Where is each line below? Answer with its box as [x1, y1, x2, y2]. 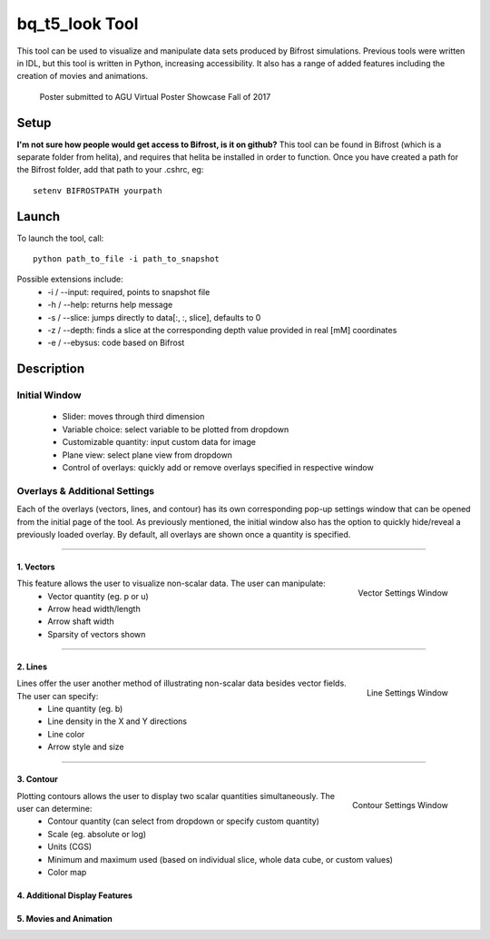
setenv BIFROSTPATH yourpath [33, 185, 162, 195]
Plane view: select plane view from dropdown [62, 450, 233, 460]
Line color [47, 728, 85, 739]
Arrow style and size [47, 741, 124, 753]
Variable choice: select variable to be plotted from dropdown [62, 423, 289, 435]
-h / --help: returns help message [47, 300, 173, 311]
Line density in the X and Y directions [47, 716, 188, 726]
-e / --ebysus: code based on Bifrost [47, 337, 185, 349]
